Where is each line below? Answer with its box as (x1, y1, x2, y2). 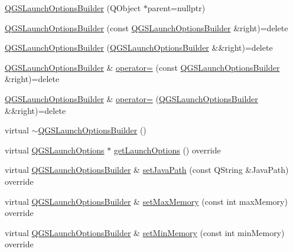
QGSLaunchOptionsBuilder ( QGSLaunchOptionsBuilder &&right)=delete (5, 41, 273, 54)
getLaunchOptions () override (113, 143, 221, 156)
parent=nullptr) (147, 2, 206, 14)
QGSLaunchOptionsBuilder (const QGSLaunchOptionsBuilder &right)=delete (5, 21, 288, 34)
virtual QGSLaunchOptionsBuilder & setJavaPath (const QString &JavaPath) (5, 163, 289, 176)
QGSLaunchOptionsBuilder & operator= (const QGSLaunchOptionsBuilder (5, 61, 280, 73)
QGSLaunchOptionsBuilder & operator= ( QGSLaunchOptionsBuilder (5, 92, 258, 104)
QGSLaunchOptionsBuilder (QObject (5, 2, 141, 14)
